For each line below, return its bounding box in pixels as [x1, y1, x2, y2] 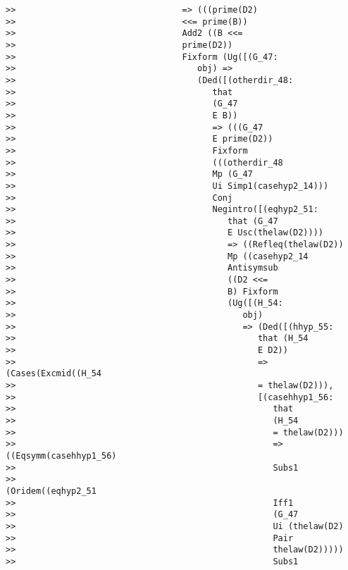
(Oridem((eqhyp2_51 [6, 485, 97, 496]
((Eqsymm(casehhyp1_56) [6, 450, 117, 461]
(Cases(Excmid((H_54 [6, 368, 102, 379]
